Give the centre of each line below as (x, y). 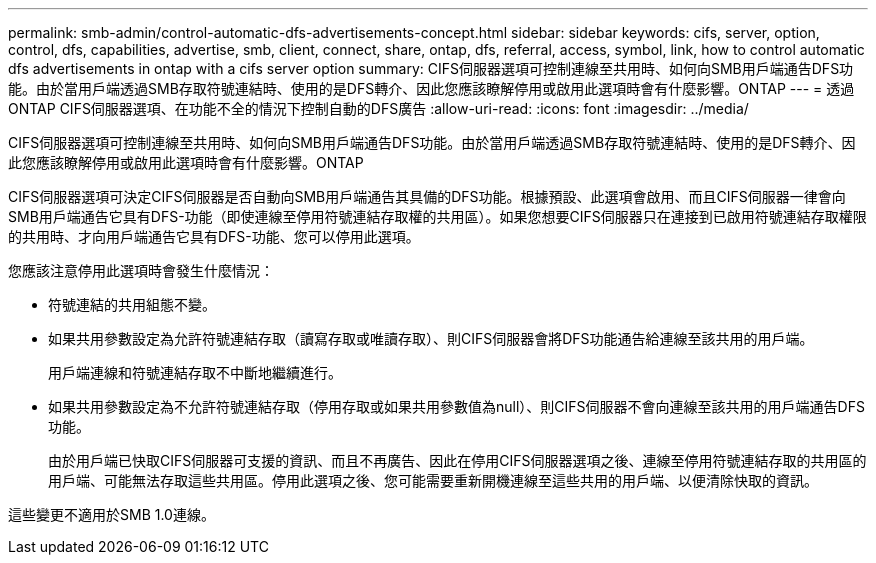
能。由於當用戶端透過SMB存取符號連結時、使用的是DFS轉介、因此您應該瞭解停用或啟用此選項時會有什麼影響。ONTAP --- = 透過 (431, 88)
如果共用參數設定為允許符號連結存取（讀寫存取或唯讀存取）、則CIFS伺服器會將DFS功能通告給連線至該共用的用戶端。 (431, 338)
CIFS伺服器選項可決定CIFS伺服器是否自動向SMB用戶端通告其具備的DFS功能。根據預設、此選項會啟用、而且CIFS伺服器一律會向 (427, 196)
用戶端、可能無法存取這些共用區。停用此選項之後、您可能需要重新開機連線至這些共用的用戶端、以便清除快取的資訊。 (433, 480)
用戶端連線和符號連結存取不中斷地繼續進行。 (195, 372)
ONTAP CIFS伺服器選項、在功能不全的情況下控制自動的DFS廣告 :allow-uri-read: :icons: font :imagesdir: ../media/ (378, 108)
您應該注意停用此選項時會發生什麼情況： (141, 270)
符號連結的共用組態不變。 (132, 304)
